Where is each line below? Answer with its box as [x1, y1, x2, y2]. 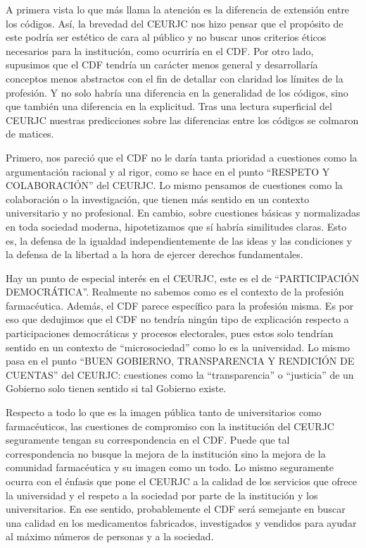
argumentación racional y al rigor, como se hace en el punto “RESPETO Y [6, 164, 330, 178]
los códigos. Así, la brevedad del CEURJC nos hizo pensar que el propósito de [6, 16, 343, 30]
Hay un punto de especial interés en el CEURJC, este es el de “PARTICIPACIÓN [6, 270, 360, 285]
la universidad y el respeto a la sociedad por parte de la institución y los [6, 487, 318, 502]
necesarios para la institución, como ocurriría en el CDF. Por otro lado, [6, 43, 314, 58]
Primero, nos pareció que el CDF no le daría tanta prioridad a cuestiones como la [6, 150, 358, 164]
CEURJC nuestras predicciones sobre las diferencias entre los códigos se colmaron [6, 112, 359, 127]
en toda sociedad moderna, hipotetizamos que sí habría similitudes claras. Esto [6, 219, 347, 233]
